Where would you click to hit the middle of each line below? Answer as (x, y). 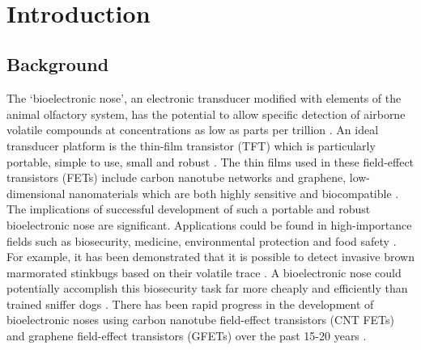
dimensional (36, 193)
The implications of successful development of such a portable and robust (189, 209)
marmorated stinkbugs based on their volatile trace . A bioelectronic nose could (204, 272)
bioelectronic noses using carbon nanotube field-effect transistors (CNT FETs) (201, 320)
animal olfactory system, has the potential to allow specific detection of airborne (206, 114)
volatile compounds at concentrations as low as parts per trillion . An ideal (193, 130)
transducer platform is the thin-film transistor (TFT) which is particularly (191, 145)
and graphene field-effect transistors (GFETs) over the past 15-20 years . (187, 336)
